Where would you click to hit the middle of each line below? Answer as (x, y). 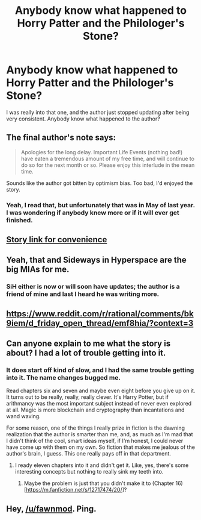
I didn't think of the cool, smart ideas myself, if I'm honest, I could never (95, 441)
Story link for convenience (57, 240)
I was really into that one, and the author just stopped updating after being (98, 112)
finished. (19, 220)
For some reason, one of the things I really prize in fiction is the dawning (95, 428)
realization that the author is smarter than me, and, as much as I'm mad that (100, 434)
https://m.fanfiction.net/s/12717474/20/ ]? (76, 490)
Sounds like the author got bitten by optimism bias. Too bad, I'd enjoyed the (100, 183)
